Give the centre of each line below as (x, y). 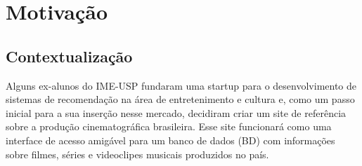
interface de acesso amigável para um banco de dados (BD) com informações (170, 140)
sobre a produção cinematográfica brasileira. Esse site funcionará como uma (169, 126)
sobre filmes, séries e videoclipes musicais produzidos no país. (137, 154)
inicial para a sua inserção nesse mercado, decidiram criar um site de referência (176, 112)
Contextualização (69, 56)
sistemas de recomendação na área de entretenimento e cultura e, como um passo (180, 99)
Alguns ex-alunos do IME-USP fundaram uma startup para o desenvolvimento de (181, 85)
